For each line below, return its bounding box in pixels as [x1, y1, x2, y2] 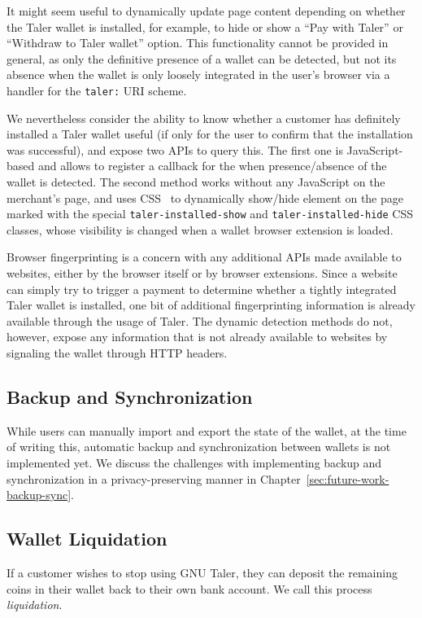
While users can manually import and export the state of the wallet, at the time [7, 422, 407, 439]
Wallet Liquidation [7, 526, 167, 551]
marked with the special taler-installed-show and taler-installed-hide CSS [7, 205, 414, 222]
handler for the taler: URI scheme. [7, 81, 187, 99]
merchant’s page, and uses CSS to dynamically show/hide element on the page [7, 189, 403, 206]
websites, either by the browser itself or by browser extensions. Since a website [7, 265, 398, 282]
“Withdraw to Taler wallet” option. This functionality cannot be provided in [7, 34, 389, 51]
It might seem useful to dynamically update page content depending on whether [7, 2, 406, 19]
